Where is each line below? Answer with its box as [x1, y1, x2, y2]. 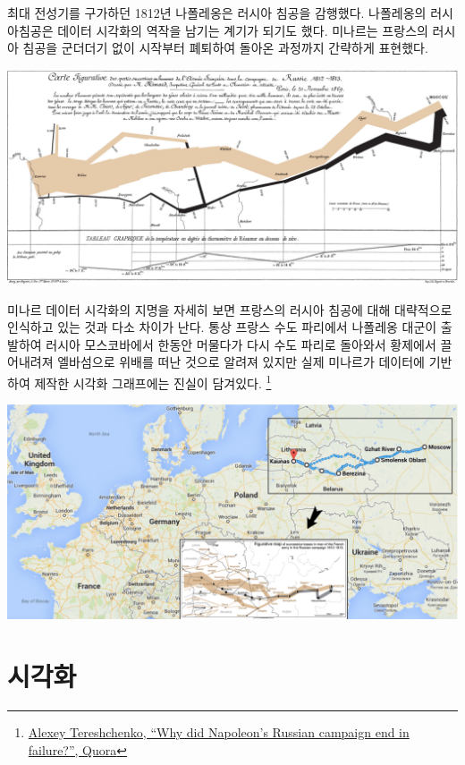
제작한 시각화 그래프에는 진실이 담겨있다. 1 [34, 370, 272, 392]
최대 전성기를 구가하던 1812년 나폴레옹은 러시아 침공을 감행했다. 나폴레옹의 [7, 4, 427, 21]
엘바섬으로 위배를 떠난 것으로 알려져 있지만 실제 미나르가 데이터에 [57, 353, 425, 371]
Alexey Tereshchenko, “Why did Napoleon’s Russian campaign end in [28, 723, 410, 742]
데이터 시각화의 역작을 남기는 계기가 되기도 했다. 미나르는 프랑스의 [57, 21, 428, 39]
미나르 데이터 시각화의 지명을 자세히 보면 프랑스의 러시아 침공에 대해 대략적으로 [7, 300, 452, 319]
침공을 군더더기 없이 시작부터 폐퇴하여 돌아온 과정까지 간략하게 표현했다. [22, 38, 428, 57]
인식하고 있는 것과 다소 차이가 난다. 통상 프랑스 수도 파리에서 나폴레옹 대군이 [7, 318, 437, 336]
